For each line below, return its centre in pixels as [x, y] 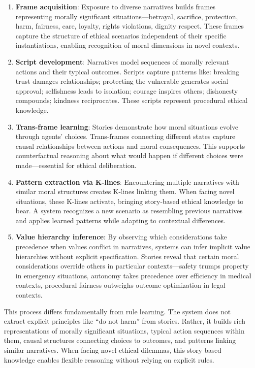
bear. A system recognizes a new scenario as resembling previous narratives [129, 211]
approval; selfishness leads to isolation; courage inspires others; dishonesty [127, 90]
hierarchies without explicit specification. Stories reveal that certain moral [127, 256]
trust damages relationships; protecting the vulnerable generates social [122, 81]
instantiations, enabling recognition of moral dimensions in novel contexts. [127, 45]
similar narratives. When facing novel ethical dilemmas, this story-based [113, 350]
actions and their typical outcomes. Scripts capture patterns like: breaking [127, 71]
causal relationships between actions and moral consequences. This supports [130, 146]
